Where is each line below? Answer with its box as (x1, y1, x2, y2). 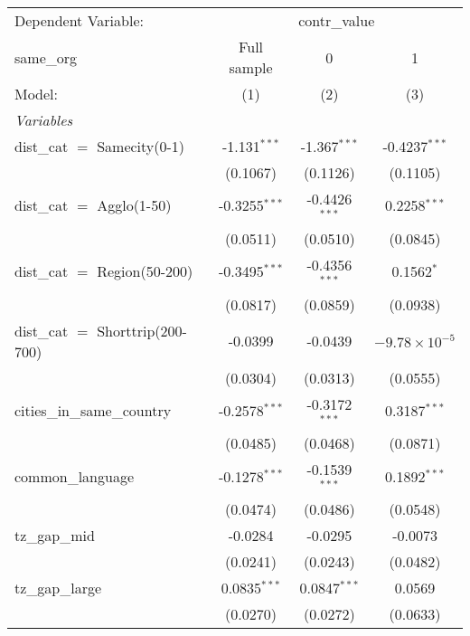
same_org (14, 46, 78, 68)
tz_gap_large (14, 577, 102, 599)
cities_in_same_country (14, 399, 172, 421)
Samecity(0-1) (97, 136, 185, 157)
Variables (14, 109, 73, 130)
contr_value (298, 10, 375, 31)
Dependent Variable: (14, 10, 144, 31)
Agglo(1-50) (97, 195, 172, 216)
